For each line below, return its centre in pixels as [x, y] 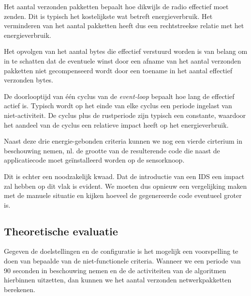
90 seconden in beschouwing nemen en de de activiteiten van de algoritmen [115, 270]
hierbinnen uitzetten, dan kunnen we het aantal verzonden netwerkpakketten [118, 280]
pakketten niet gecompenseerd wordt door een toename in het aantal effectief [118, 70]
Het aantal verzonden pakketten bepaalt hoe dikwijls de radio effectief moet [116, 6]
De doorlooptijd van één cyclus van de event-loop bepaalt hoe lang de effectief [119, 96]
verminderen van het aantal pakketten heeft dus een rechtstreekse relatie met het [124, 25]
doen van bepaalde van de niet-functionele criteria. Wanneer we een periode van [122, 261]
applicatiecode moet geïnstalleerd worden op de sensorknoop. [94, 160]
